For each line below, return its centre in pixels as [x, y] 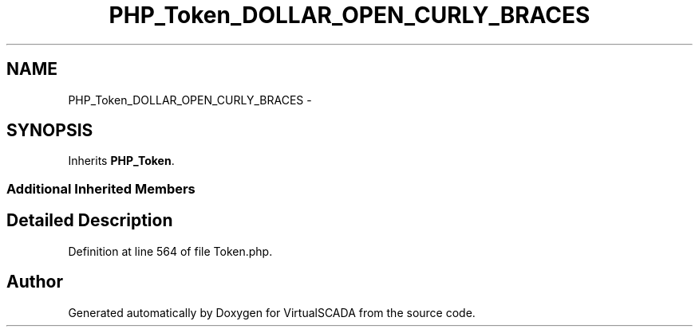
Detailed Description [90, 221]
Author [35, 282]
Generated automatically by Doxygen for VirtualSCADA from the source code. [272, 312]
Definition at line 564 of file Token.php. [170, 251]
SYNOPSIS [50, 131]
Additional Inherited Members [101, 188]
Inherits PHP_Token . [121, 161]
